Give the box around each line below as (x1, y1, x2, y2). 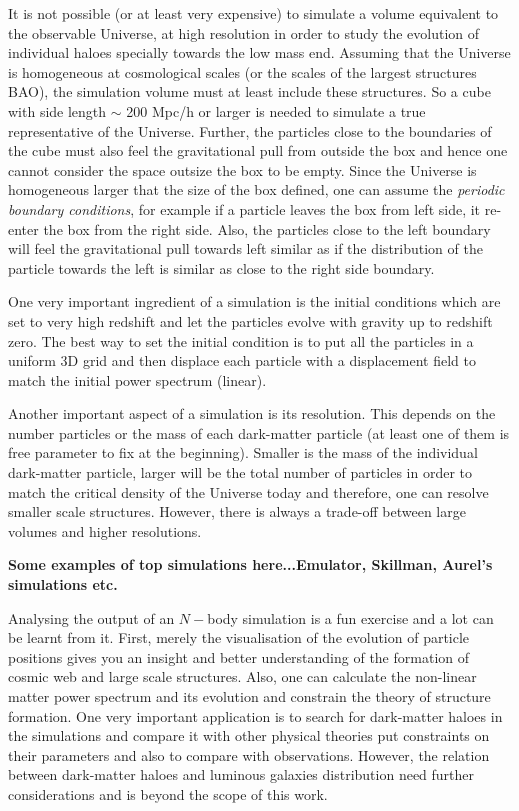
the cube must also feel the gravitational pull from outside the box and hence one (8, 140, 508, 161)
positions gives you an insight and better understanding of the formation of (8, 646, 470, 667)
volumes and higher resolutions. (8, 520, 202, 541)
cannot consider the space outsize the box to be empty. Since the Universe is (8, 159, 477, 180)
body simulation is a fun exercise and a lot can (207, 607, 494, 628)
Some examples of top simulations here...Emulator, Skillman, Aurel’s (8, 554, 493, 575)
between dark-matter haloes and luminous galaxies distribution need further (8, 764, 475, 785)
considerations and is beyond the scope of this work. (8, 783, 328, 804)
